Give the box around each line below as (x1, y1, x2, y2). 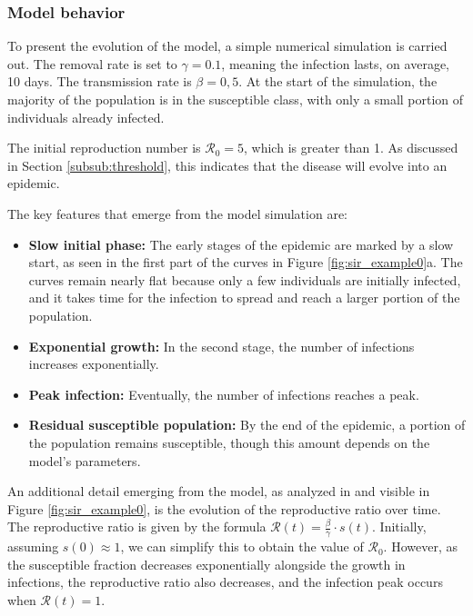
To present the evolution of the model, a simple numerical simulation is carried (7, 36, 448, 55)
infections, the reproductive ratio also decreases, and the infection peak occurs (7, 572, 443, 591)
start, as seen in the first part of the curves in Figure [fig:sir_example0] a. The (28, 253, 463, 272)
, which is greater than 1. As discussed (244, 138, 458, 157)
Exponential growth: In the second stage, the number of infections (28, 336, 415, 355)
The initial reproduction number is (7, 138, 201, 157)
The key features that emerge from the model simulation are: (7, 204, 347, 223)
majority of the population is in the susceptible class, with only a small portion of (7, 90, 464, 108)
